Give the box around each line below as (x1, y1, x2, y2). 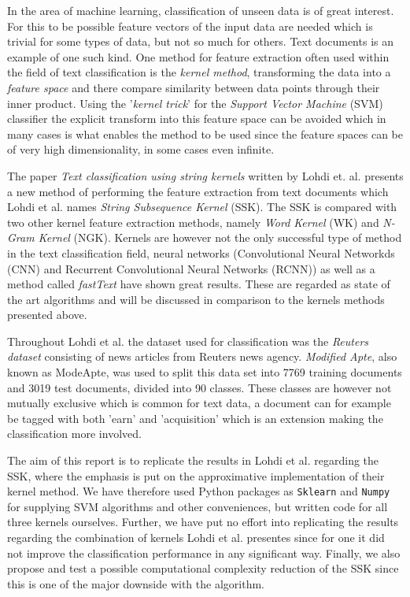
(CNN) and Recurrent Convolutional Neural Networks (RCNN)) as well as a (7, 260, 375, 276)
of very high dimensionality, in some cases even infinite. (7, 141, 275, 158)
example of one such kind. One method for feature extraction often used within (7, 48, 390, 65)
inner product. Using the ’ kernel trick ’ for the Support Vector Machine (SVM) (7, 95, 383, 111)
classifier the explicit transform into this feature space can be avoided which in (7, 110, 386, 127)
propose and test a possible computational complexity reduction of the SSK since (7, 560, 399, 577)
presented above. (7, 306, 87, 323)
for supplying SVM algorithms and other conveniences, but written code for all (7, 498, 388, 514)
